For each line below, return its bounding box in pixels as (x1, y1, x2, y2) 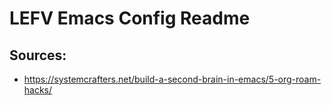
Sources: (9, 47, 67, 64)
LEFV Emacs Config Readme (9, 7, 251, 30)
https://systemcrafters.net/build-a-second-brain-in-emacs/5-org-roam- (23, 73, 322, 85)
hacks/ (23, 84, 53, 96)
